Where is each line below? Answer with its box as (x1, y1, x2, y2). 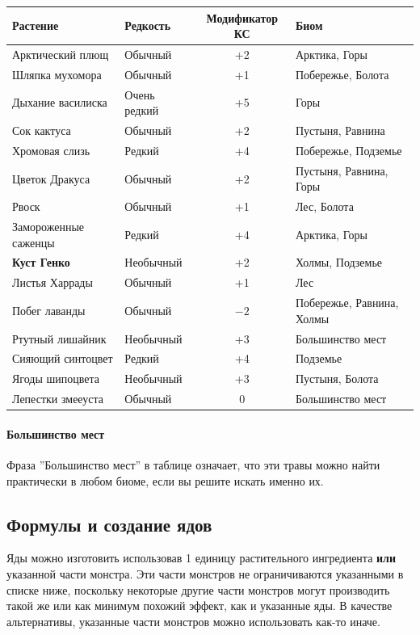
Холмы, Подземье (295, 254, 383, 271)
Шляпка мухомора (12, 65, 102, 82)
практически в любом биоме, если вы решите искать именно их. (6, 472, 324, 489)
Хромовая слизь (12, 141, 90, 158)
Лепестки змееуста (12, 390, 103, 407)
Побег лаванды (12, 301, 86, 318)
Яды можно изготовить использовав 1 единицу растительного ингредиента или (6, 549, 397, 566)
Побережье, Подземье (295, 141, 402, 158)
